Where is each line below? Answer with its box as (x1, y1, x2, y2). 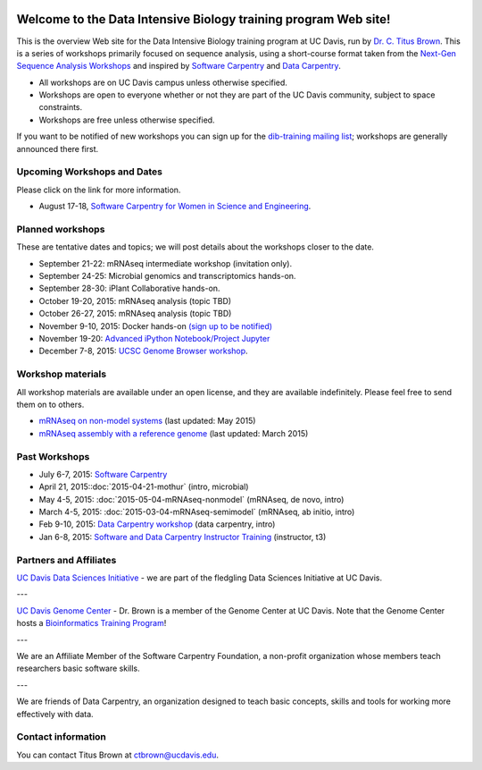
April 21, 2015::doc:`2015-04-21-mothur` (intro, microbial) (38, 481, 249, 492)
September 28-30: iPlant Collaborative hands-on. (38, 283, 220, 294)
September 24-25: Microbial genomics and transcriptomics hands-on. (38, 271, 296, 282)
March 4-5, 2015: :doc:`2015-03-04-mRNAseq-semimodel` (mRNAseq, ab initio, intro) (38, 506, 355, 518)
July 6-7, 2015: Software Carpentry (38, 469, 168, 479)
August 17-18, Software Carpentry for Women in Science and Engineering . (38, 201, 312, 212)
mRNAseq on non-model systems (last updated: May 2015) (38, 416, 256, 427)
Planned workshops (16, 223, 105, 235)
